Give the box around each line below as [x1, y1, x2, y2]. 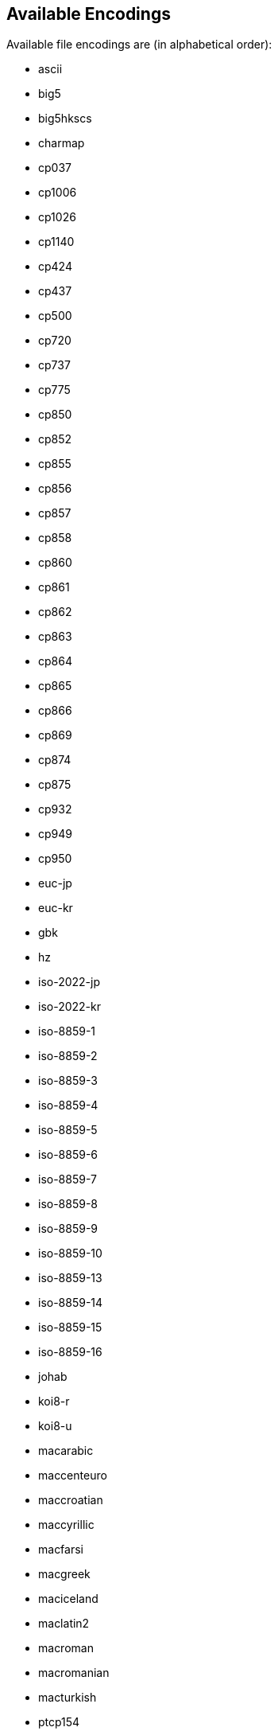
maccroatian [38, 1493, 103, 1507]
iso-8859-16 [38, 1345, 102, 1359]
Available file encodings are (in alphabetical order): [6, 37, 272, 52]
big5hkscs [38, 111, 92, 126]
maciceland [38, 1592, 98, 1606]
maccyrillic [38, 1518, 95, 1532]
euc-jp [38, 876, 72, 891]
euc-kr [38, 901, 73, 915]
